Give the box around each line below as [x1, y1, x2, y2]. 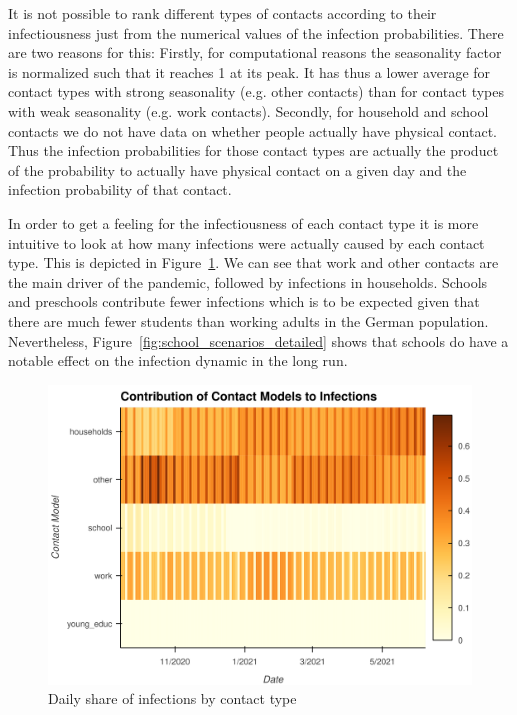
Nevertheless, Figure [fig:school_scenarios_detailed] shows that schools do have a [8, 330, 509, 351]
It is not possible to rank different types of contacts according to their [8, 3, 437, 23]
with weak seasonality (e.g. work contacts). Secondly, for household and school [8, 100, 489, 121]
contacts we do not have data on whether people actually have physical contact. [8, 120, 497, 141]
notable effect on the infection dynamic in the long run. [8, 350, 348, 371]
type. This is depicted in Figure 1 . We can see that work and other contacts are [8, 252, 499, 273]
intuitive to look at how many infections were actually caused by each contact [8, 232, 485, 253]
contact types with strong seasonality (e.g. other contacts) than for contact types [8, 81, 504, 102]
